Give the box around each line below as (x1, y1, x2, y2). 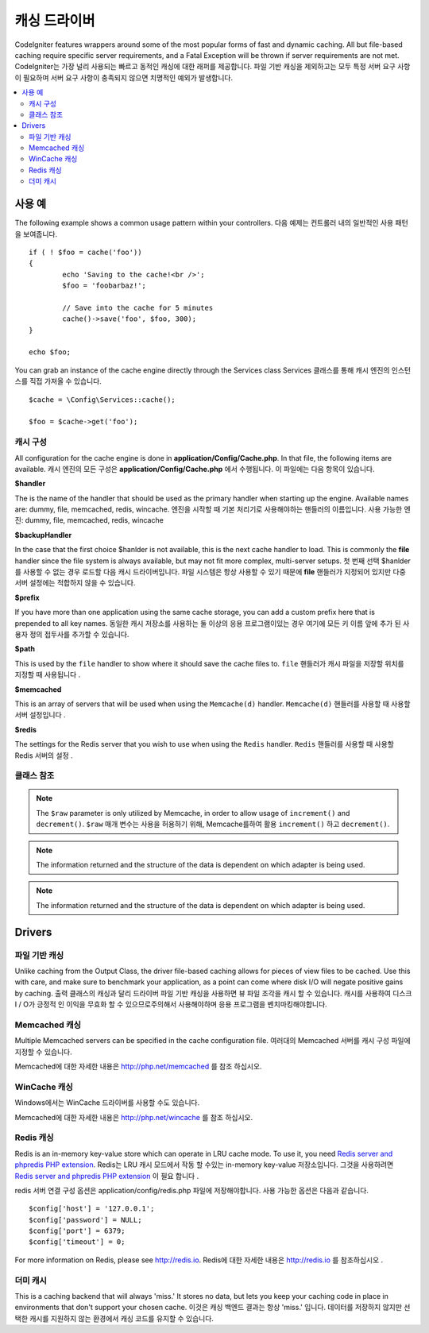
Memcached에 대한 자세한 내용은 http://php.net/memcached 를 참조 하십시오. (14, 1061, 262, 1072)
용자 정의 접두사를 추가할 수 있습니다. (14, 630, 129, 639)
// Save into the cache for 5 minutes (62, 303, 214, 312)
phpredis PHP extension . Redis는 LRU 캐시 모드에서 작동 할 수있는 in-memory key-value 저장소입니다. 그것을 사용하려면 (14, 1160, 394, 1169)
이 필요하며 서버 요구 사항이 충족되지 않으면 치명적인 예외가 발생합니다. (14, 72, 234, 83)
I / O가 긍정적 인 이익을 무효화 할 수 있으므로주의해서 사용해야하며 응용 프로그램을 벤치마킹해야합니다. (14, 999, 327, 1009)
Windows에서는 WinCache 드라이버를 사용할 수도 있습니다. (14, 1098, 200, 1107)
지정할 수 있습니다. (14, 1047, 72, 1057)
